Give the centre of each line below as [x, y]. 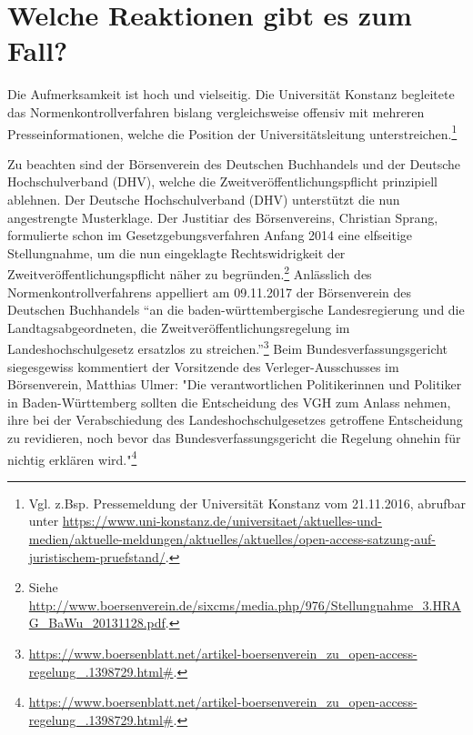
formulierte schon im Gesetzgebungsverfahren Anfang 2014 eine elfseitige [210, 235]
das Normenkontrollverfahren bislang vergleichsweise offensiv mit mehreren [216, 111]
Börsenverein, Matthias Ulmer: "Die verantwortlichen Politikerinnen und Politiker [235, 384]
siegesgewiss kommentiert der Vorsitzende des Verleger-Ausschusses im [203, 366]
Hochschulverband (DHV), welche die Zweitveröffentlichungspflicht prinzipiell [222, 181]
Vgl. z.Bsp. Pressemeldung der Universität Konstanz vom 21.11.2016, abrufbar [247, 503]
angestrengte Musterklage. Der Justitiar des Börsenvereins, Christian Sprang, [223, 217]
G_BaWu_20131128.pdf [97, 623]
